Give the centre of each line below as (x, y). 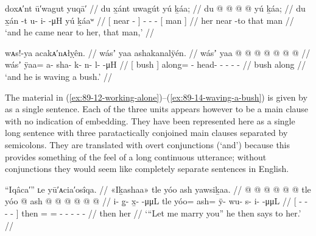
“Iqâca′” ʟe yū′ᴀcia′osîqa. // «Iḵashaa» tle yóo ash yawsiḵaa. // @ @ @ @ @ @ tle (158, 189)
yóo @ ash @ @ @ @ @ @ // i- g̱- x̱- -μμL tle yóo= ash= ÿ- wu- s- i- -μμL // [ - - (156, 201)
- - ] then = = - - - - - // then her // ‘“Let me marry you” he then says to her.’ (153, 213)
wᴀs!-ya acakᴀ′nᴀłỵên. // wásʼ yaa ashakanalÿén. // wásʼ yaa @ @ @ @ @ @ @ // (158, 52)
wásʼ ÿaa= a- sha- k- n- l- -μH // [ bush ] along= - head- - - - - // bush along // (156, 64)
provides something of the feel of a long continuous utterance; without (136, 156)
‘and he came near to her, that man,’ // (80, 32)
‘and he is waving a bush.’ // (58, 76)
